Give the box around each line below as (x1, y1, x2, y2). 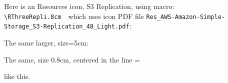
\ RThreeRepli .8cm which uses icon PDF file (4, 10, 144, 21)
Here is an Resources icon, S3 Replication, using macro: (4, 1, 174, 11)
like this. (4, 71, 30, 81)
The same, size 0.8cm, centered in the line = (4, 54, 140, 64)
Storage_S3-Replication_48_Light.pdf (4, 23, 129, 30)
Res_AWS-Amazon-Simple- (146, 13, 225, 20)
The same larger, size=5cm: (4, 37, 88, 47)
